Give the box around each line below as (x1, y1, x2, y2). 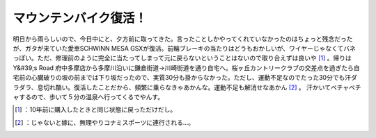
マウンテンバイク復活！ (13, 10, 148, 26)
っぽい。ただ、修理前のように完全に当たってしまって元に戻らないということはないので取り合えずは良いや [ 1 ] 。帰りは (13, 54, 352, 62)
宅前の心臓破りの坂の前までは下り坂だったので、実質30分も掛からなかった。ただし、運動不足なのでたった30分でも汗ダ (13, 74, 358, 82)
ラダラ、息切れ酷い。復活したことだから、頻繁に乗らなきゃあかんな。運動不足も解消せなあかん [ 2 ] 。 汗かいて (13, 83, 331, 92)
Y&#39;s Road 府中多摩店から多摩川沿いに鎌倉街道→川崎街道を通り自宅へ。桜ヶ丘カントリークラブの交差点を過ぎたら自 (13, 63, 360, 72)
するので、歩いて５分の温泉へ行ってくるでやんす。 (18, 92, 164, 101)
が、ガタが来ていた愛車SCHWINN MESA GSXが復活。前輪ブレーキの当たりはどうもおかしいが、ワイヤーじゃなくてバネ (13, 44, 357, 52)
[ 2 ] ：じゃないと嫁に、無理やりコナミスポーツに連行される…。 (15, 118, 195, 126)
